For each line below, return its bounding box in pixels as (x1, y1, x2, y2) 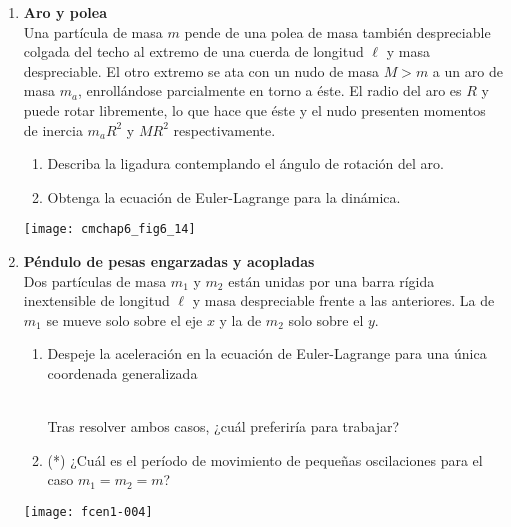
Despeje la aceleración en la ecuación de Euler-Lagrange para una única (47, 343, 487, 364)
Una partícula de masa (23, 21, 163, 42)
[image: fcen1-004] (23, 504, 153, 519)
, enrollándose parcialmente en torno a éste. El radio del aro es (77, 80, 462, 101)
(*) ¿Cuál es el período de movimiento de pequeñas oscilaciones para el (47, 449, 483, 470)
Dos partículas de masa (23, 270, 167, 291)
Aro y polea (23, 2, 107, 22)
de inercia (23, 119, 83, 140)
